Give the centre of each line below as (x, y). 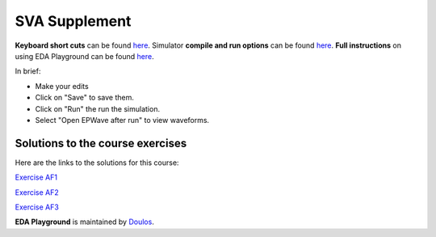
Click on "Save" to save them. (85, 98)
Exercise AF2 (37, 192)
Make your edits (62, 86)
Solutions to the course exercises (101, 143)
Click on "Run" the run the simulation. (98, 108)
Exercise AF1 (36, 177)
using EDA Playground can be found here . (84, 56)
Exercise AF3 (37, 207)
